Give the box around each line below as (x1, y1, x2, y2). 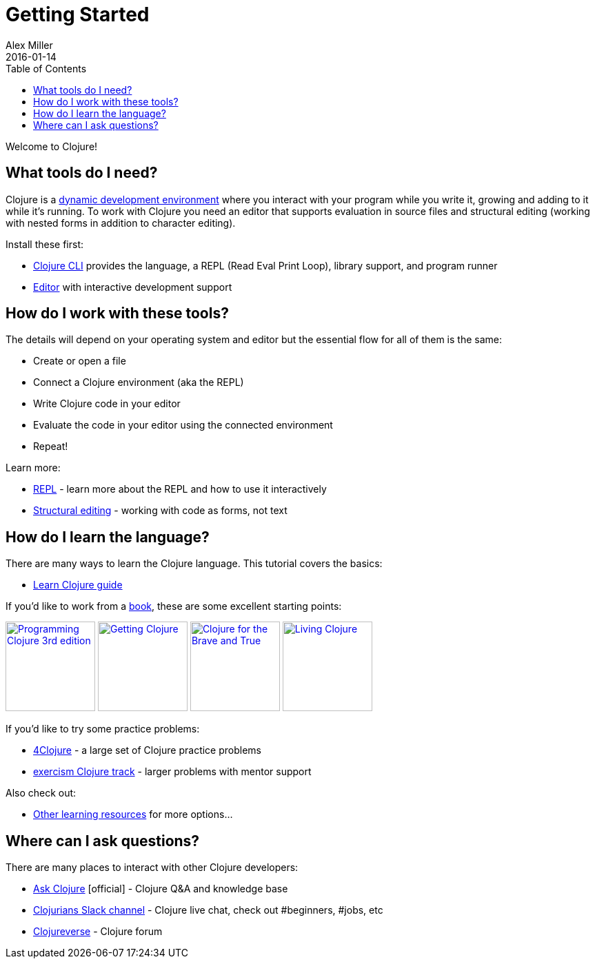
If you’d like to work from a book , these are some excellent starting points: (6, 600, 342, 613)
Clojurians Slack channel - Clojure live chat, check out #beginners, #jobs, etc (33, 904, 383, 916)
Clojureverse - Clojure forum (33, 925, 163, 938)
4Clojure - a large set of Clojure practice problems (33, 744, 261, 757)
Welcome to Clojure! (6, 140, 98, 152)
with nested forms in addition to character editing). (6, 216, 236, 229)
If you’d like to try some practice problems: (6, 723, 200, 735)
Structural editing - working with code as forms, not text (33, 504, 288, 517)
